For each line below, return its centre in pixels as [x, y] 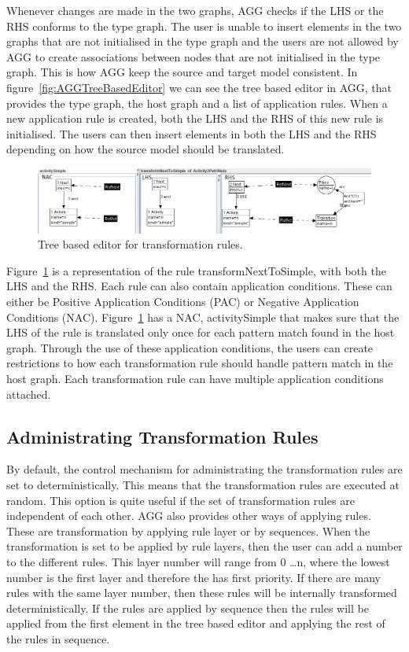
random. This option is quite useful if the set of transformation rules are [181, 500]
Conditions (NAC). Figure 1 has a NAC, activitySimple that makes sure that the [203, 317]
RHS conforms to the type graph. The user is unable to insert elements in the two [204, 26]
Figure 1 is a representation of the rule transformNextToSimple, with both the [196, 270]
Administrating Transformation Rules [162, 436]
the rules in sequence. [58, 638]
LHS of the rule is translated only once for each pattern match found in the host [201, 332]
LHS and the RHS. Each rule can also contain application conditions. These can [199, 286]
